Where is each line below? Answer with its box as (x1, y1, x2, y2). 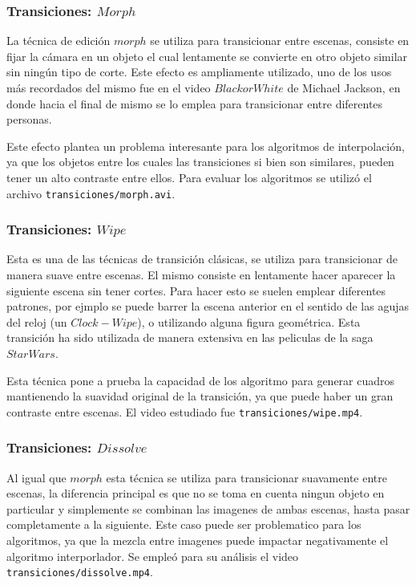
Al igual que (6, 469, 67, 485)
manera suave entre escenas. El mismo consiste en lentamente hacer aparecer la (6, 266, 396, 283)
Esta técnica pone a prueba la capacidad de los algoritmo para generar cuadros (6, 372, 395, 388)
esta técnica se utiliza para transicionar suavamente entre (106, 469, 387, 485)
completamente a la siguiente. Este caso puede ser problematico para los (6, 516, 361, 533)
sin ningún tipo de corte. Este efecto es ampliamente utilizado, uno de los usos (6, 63, 392, 80)
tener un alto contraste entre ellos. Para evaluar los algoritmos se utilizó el (6, 169, 372, 185)
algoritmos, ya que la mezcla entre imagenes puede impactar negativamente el (6, 532, 389, 549)
